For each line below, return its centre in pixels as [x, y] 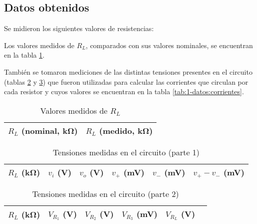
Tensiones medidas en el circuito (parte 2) [105, 193]
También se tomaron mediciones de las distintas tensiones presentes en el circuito [128, 71]
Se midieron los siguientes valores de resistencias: [79, 28]
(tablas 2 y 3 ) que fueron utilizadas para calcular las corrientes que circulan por [126, 81]
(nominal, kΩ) [49, 130]
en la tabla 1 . [24, 55]
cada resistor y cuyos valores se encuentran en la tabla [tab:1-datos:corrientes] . [124, 91]
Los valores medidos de [39, 45]
